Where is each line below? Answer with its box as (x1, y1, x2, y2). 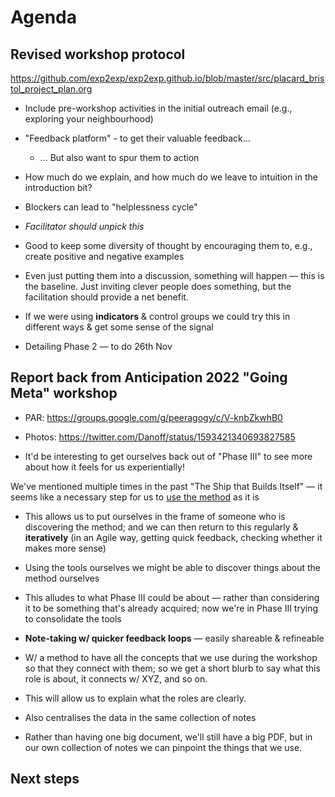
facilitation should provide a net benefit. (24, 291, 189, 303)
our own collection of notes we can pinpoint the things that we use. (24, 741, 303, 753)
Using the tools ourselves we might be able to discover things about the (24, 561, 321, 573)
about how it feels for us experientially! (24, 461, 185, 473)
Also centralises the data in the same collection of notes (24, 711, 257, 723)
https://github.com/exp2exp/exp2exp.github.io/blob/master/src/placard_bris (10, 72, 325, 84)
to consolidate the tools (24, 612, 122, 625)
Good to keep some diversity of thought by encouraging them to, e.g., (24, 240, 313, 251)
